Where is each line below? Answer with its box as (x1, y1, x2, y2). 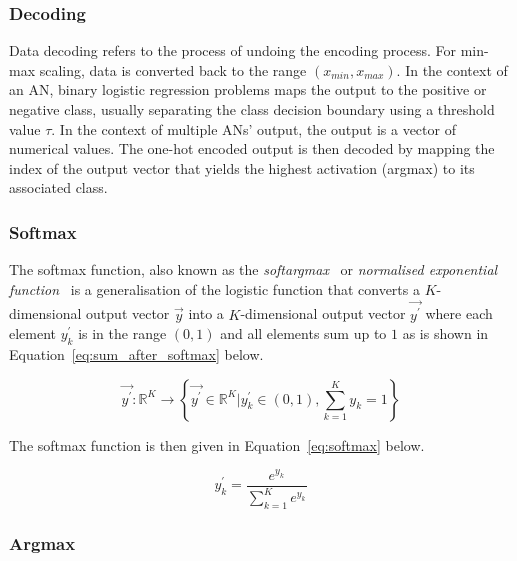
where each (425, 303, 493, 324)
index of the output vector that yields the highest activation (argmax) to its (9, 157, 475, 178)
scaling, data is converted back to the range (39, 59, 307, 80)
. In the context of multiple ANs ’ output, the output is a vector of (51, 118, 456, 139)
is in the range (78, 323, 167, 344)
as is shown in (402, 323, 489, 344)
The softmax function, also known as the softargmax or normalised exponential (9, 259, 498, 280)
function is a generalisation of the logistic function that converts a (9, 278, 420, 299)
